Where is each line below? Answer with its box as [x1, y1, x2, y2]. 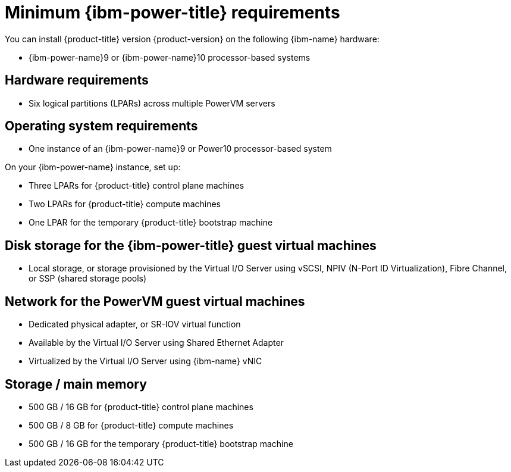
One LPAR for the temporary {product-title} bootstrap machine [29, 217, 273, 228]
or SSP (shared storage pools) [29, 273, 147, 284]
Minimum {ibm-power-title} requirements [5, 2, 340, 23]
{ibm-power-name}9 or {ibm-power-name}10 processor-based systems [29, 52, 311, 62]
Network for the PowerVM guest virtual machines [5, 293, 305, 309]
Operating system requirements [5, 118, 198, 134]
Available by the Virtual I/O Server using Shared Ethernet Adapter [29, 337, 284, 348]
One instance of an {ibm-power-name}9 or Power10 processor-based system [29, 143, 332, 154]
